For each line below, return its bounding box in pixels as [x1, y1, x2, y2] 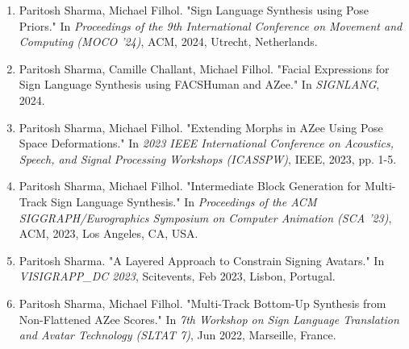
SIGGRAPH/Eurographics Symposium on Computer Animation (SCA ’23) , [19, 209, 392, 226]
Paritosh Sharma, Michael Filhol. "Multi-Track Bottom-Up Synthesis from [19, 294, 386, 311]
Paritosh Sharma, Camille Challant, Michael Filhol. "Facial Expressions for [19, 60, 390, 77]
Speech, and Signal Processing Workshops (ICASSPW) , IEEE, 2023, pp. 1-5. [19, 150, 397, 167]
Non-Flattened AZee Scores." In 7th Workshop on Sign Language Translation [19, 310, 399, 327]
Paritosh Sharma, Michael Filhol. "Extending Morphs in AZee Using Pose [19, 118, 383, 135]
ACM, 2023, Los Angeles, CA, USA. [19, 225, 198, 242]
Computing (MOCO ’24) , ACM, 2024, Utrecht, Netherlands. [19, 33, 318, 50]
